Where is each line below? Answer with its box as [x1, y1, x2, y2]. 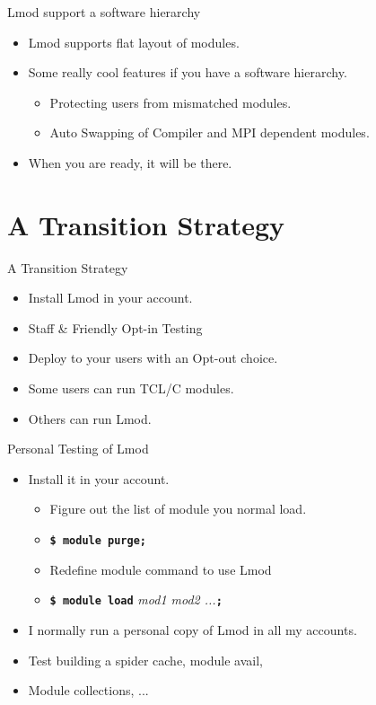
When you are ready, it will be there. [28, 153, 232, 172]
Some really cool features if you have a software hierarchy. [28, 63, 347, 82]
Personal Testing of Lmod [7, 439, 149, 458]
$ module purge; [49, 534, 146, 548]
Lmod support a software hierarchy [7, 3, 201, 21]
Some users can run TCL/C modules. [28, 379, 234, 398]
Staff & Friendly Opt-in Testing [28, 318, 203, 337]
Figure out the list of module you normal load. [49, 499, 307, 518]
